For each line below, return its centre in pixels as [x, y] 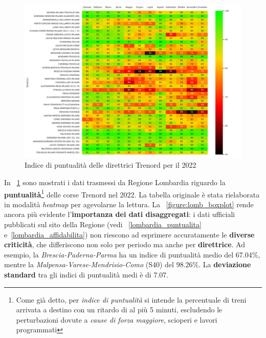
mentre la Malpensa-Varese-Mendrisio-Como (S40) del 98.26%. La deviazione [128, 264]
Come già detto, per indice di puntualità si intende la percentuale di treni [131, 299]
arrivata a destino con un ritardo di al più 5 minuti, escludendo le [119, 310]
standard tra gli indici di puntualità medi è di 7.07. [86, 274]
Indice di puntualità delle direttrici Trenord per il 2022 [110, 165]
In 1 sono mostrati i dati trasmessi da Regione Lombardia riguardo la [115, 182]
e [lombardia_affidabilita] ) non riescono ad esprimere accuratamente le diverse [129, 234]
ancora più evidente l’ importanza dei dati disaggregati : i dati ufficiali [120, 214]
